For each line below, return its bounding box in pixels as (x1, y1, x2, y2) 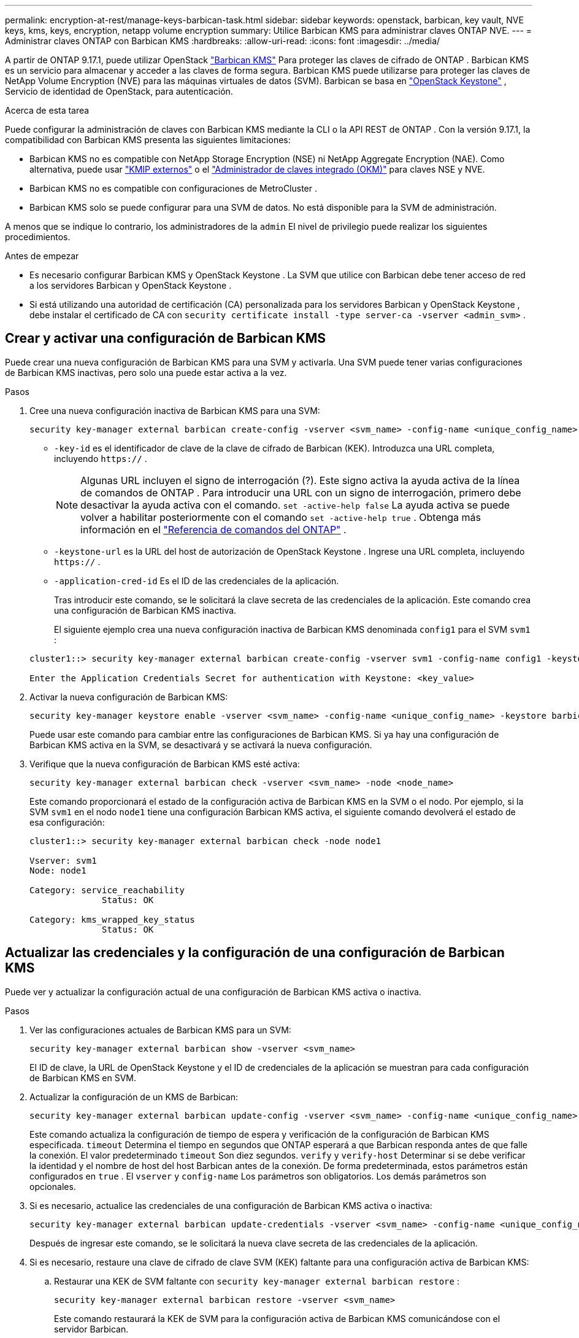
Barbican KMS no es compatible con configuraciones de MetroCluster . (29, 183, 318, 194)
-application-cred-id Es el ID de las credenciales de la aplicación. (54, 575, 339, 586)
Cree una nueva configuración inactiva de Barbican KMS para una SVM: (29, 405, 320, 416)
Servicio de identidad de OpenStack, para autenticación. (5, 86, 233, 96)
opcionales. (29, 1181, 76, 1192)
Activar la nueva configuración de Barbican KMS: (29, 691, 228, 702)
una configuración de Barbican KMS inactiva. (54, 604, 237, 616)
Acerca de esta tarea (5, 105, 90, 115)
